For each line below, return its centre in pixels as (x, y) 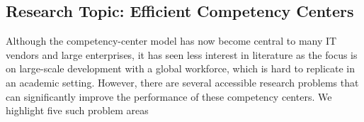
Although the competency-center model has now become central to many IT (171, 41)
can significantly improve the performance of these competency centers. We (169, 96)
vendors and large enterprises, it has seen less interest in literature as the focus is (182, 54)
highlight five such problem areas (77, 110)
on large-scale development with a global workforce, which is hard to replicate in (181, 68)
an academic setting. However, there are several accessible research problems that (182, 82)
